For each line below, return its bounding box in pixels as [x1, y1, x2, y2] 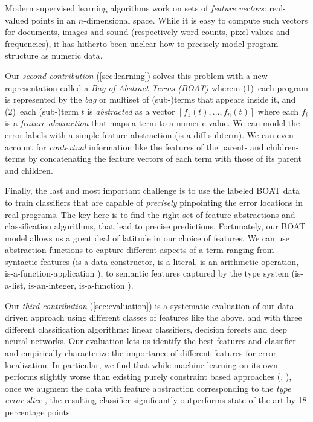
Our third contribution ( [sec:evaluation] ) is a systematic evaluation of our [5, 299, 275, 312]
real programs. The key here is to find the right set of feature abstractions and [5, 208, 295, 220]
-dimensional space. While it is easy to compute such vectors [83, 13, 308, 26]
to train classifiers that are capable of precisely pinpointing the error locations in [5, 196, 303, 208]
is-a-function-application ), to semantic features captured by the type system [5, 267, 289, 280]
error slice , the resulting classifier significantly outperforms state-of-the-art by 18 [5, 394, 307, 406]
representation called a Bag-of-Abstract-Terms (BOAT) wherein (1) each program [5, 81, 308, 94]
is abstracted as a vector [87, 104, 175, 117]
